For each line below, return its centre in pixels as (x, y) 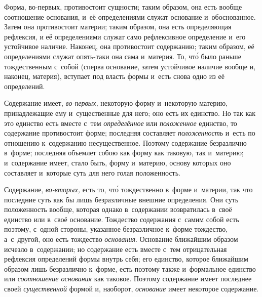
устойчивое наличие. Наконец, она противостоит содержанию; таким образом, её (129, 46)
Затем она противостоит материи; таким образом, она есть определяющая (118, 27)
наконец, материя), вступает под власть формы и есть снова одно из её (114, 76)
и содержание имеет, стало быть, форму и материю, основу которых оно (118, 162)
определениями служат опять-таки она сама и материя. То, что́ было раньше (123, 56)
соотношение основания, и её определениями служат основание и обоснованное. (130, 16)
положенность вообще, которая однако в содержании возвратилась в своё (118, 209)
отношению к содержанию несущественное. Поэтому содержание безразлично (125, 142)
